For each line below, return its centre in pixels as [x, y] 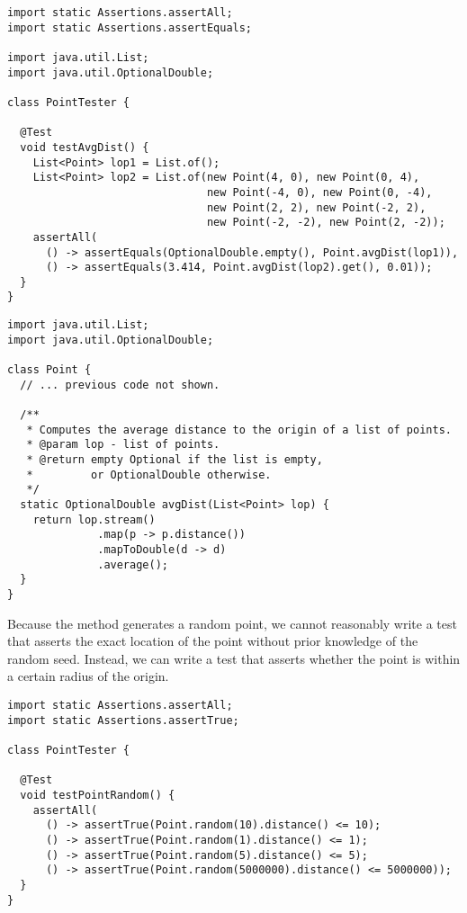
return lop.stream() [94, 519]
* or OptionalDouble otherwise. [149, 474]
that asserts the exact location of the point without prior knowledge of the [213, 641]
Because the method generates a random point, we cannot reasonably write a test [232, 623]
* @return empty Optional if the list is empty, [175, 460]
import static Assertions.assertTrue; [123, 720]
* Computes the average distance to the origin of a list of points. [239, 430]
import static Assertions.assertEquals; [130, 27]
